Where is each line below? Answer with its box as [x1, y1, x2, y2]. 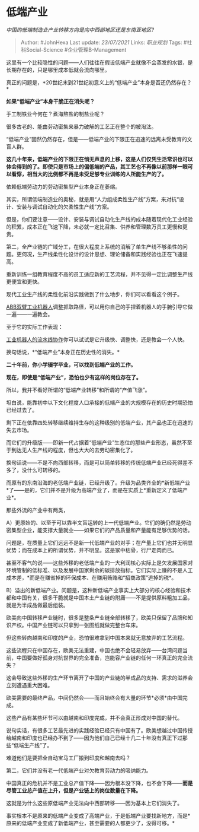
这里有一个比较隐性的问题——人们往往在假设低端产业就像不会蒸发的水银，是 [6, 59, 193, 66]
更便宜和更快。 [6, 278, 43, 285]
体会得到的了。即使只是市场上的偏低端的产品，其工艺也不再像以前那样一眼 [6, 163, 188, 170]
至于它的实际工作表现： [6, 323, 63, 330]
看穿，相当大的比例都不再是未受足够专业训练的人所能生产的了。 [11, 170, 167, 177]
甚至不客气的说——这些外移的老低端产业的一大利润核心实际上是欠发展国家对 [6, 559, 193, 566]
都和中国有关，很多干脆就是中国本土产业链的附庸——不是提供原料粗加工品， [6, 594, 193, 601]
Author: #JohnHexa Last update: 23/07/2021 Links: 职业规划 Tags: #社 [20, 39, 192, 46]
